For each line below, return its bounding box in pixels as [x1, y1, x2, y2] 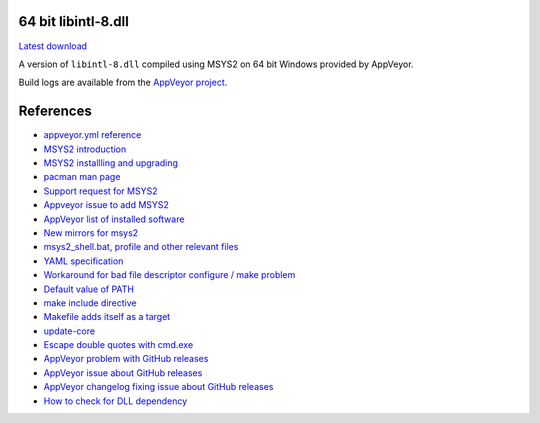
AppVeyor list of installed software [43, 213, 185, 225]
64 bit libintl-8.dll [18, 13, 129, 30]
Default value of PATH [43, 283, 135, 295]
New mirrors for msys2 [43, 226, 139, 239]
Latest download [18, 40, 88, 52]
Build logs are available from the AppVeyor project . [18, 76, 228, 89]
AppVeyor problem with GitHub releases [43, 353, 209, 365]
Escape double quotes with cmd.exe [43, 339, 194, 351]
